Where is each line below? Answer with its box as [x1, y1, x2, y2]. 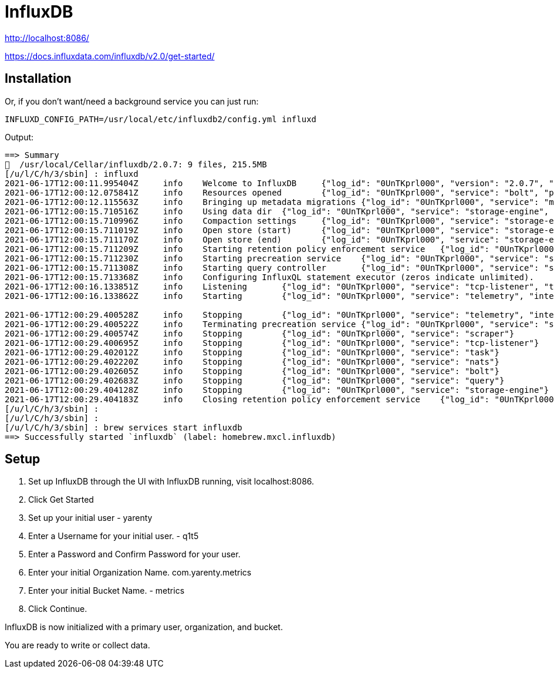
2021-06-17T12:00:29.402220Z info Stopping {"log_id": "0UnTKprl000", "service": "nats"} [5, 356, 499, 366]
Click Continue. [28, 604, 87, 614]
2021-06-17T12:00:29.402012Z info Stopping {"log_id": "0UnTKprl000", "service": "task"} [5, 347, 499, 357]
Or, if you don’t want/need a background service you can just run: [5, 96, 259, 106]
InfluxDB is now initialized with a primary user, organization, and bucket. [5, 622, 283, 632]
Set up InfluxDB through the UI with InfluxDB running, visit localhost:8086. [28, 476, 315, 487]
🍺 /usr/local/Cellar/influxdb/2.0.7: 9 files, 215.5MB [5, 159, 267, 169]
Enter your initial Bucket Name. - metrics [28, 585, 185, 596]
